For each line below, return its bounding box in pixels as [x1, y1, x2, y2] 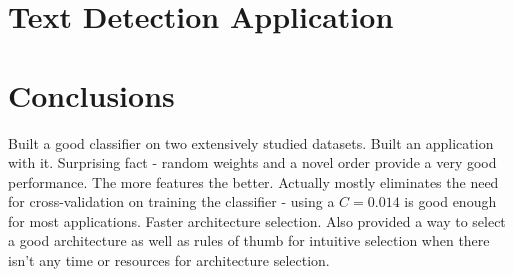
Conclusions [8, 74, 175, 115]
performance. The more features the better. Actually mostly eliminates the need [8, 171, 499, 192]
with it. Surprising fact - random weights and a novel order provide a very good [8, 152, 497, 173]
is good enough [404, 191, 497, 212]
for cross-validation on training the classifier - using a [8, 191, 335, 212]
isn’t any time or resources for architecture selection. [8, 250, 330, 271]
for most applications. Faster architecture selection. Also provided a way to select [8, 210, 506, 231]
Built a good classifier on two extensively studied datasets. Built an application [8, 132, 494, 153]
